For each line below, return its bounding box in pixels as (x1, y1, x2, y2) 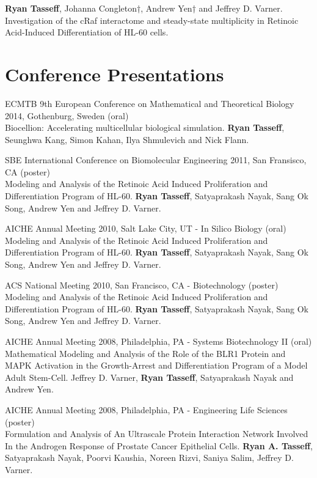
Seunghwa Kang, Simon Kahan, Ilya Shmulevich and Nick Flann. (5, 133, 249, 145)
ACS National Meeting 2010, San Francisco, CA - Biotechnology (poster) (5, 278, 279, 291)
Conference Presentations (5, 61, 224, 86)
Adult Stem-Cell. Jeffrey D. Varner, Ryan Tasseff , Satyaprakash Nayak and (5, 370, 294, 383)
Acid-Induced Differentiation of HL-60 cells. (5, 26, 169, 39)
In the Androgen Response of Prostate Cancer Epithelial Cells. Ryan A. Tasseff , (5, 439, 313, 452)
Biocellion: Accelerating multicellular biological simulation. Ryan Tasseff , (5, 121, 285, 134)
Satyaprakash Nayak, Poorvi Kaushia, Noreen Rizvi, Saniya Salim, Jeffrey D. (5, 451, 294, 464)
